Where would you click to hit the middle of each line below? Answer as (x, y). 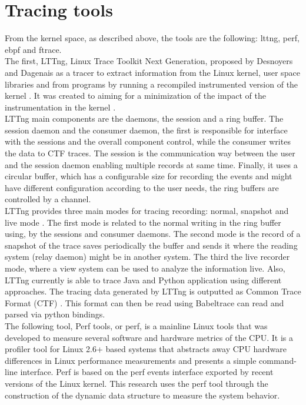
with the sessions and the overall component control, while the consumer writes (148, 141)
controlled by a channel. (48, 199)
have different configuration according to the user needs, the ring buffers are (142, 187)
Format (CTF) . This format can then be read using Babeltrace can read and (144, 302)
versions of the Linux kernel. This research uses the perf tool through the (137, 383)
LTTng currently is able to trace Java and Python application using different (143, 280)
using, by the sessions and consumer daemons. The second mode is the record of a (153, 234)
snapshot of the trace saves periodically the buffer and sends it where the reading (151, 245)
